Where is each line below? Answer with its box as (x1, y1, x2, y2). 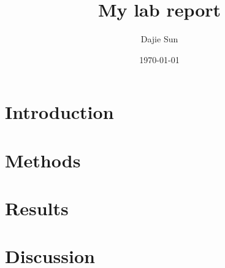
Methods (5, 147, 81, 172)
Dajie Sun (140, 33, 178, 45)
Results (5, 196, 69, 221)
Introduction (5, 99, 114, 124)
